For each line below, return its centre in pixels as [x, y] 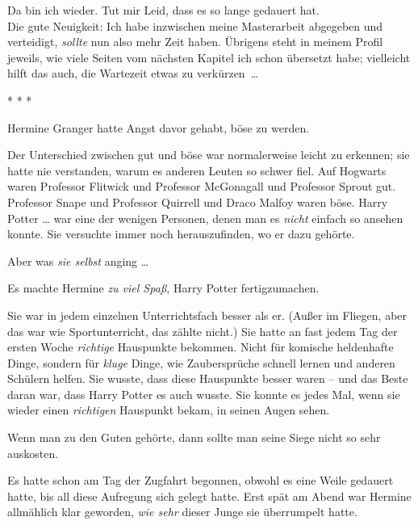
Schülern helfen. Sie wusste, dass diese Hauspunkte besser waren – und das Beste [208, 378]
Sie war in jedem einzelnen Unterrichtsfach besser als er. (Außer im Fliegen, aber [207, 315]
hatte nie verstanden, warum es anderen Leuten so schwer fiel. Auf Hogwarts [197, 170]
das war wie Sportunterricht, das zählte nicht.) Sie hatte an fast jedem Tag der [203, 331]
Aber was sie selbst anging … [78, 260]
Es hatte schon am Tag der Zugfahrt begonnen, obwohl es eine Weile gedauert [201, 480]
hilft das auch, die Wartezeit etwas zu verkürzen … [133, 73]
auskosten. [33, 453]
